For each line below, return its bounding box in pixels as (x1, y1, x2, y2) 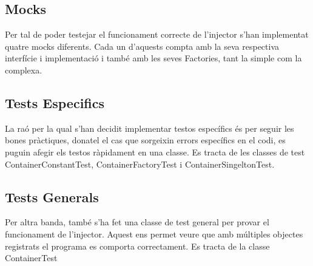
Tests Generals (5, 187, 99, 206)
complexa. (5, 63, 42, 76)
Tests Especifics (5, 93, 105, 112)
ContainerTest (5, 251, 58, 264)
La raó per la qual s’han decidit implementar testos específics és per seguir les (5, 121, 294, 134)
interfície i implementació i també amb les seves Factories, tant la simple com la (5, 52, 302, 64)
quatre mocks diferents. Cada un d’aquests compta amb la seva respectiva (5, 39, 280, 52)
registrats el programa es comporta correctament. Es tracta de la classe (5, 239, 270, 252)
